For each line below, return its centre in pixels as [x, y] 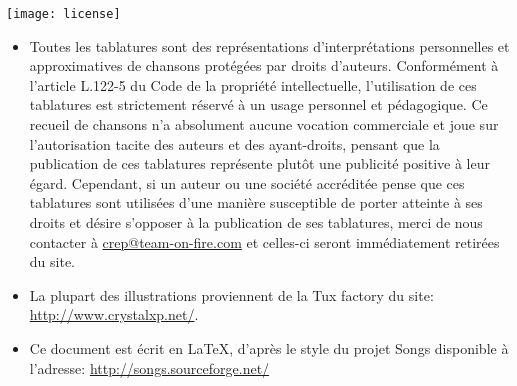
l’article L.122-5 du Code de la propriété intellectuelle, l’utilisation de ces [253, 84]
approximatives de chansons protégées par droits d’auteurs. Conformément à [264, 65]
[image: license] [63, 14]
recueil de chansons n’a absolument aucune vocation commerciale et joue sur [264, 124]
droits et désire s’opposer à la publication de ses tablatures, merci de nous [256, 222]
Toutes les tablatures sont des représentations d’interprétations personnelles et [269, 45]
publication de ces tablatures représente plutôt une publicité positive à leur [259, 163]
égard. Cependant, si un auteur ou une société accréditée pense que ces [247, 182]
